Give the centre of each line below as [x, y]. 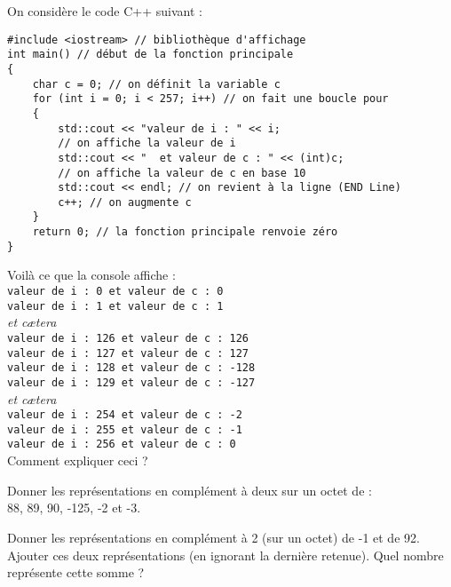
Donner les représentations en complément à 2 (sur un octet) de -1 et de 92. [214, 537]
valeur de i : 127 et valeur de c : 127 [128, 353]
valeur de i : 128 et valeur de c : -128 [131, 368]
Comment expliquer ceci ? [78, 460]
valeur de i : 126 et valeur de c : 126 [128, 338]
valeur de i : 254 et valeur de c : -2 [125, 415]
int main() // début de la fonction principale [150, 55]
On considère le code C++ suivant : [105, 11]
